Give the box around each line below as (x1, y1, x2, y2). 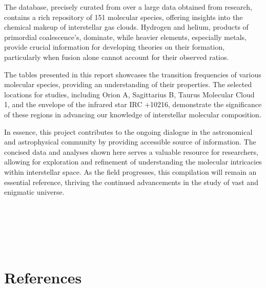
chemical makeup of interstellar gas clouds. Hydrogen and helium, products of (4, 22, 249, 32)
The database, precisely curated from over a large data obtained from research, (4, 2, 252, 12)
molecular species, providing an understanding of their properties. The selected (4, 79, 252, 90)
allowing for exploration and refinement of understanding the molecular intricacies (4, 156, 262, 167)
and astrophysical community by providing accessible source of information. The (4, 136, 256, 147)
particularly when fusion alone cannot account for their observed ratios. (4, 51, 229, 62)
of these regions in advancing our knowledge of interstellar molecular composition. (4, 109, 261, 119)
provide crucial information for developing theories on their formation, (4, 42, 225, 52)
